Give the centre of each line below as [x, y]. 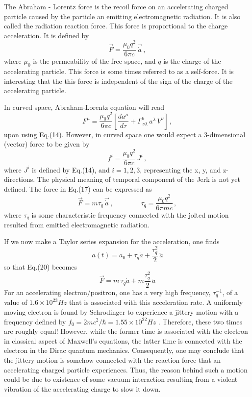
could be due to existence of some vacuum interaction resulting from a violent [121, 379]
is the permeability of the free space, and [94, 61]
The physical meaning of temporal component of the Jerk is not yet [139, 179]
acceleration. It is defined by [47, 35]
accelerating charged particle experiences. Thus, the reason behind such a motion [126, 369]
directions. [20, 179]
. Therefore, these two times [200, 321]
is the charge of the [192, 61]
